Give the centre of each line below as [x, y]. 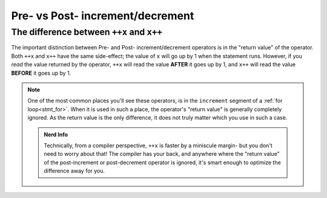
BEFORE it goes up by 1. [41, 73]
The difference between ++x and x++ [87, 32]
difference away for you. [74, 171]
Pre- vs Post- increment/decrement [103, 16]
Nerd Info [56, 134]
